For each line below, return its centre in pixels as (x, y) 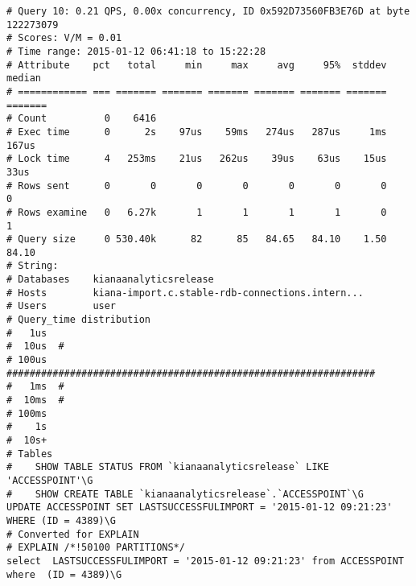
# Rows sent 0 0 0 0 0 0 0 (197, 186)
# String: (33, 266)
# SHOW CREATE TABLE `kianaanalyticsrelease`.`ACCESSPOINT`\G (185, 494)
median (24, 78)
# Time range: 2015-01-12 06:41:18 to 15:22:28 (136, 51)
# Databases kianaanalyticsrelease (110, 280)
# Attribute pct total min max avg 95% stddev (197, 65)
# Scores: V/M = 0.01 (64, 38)
